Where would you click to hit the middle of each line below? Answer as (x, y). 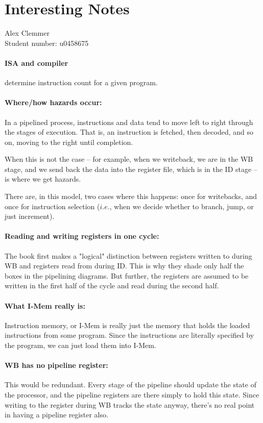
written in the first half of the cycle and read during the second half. (112, 285)
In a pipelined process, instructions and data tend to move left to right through (129, 122)
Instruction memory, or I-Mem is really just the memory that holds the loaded (127, 325)
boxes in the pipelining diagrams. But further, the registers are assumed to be (127, 275)
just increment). (30, 216)
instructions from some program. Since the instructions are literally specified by (129, 335)
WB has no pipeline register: (56, 365)
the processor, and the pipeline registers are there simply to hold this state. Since (132, 394)
